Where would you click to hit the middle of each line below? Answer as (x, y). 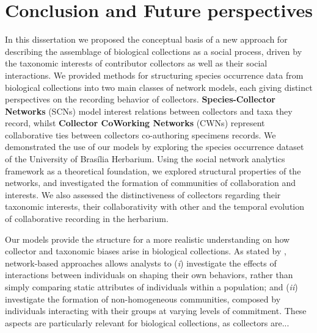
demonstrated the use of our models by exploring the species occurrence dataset (155, 147)
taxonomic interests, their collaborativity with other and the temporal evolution (155, 206)
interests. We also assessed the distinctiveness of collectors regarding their (143, 194)
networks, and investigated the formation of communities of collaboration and (150, 183)
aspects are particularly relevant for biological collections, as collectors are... (147, 322)
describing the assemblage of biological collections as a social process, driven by (154, 51)
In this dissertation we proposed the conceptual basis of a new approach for (146, 39)
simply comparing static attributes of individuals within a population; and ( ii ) (151, 287)
